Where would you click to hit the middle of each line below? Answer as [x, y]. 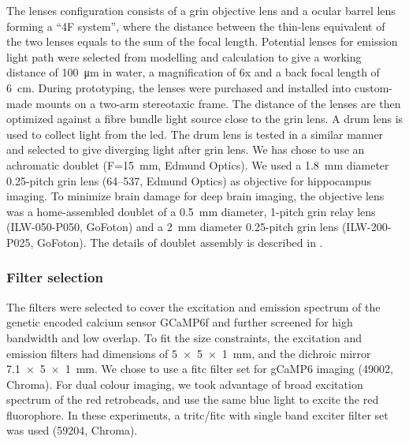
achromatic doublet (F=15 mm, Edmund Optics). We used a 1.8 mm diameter [198, 164]
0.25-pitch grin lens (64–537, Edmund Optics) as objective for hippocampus [189, 180]
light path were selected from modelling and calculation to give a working [184, 56]
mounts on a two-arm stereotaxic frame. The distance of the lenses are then [218, 103]
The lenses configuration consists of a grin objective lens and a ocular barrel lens [201, 10]
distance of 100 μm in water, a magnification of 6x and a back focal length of [193, 72]
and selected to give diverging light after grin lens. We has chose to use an [186, 149]
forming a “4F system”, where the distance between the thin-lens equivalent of [196, 26]
